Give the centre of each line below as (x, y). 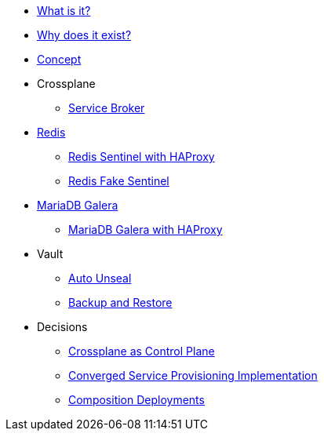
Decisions (62, 327)
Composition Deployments (137, 400)
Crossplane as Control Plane (142, 351)
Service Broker (107, 108)
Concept (59, 59)
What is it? (64, 11)
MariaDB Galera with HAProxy (146, 229)
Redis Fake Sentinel (119, 181)
